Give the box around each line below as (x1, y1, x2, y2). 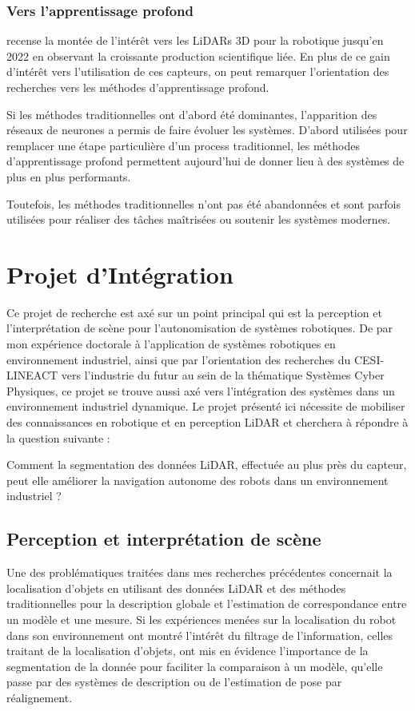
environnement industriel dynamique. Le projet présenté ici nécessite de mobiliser (6, 398, 405, 415)
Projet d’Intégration (6, 257, 233, 290)
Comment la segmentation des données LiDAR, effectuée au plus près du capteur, (6, 456, 407, 473)
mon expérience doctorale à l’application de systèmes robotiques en (6, 336, 336, 352)
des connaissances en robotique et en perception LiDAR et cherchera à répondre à (6, 414, 409, 431)
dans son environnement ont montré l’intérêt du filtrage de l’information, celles (6, 626, 393, 643)
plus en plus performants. (6, 168, 131, 185)
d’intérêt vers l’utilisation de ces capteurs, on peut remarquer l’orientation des (6, 63, 389, 80)
